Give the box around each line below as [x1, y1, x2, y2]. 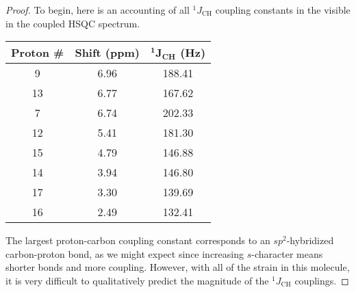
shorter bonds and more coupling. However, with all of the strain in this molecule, [5, 260, 350, 274]
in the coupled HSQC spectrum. [5, 16, 140, 30]
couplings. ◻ [294, 273, 349, 287]
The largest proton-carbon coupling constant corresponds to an [5, 233, 270, 248]
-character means [251, 246, 323, 261]
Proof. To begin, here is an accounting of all [5, 3, 190, 16]
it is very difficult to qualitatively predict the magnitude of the [5, 273, 269, 287]
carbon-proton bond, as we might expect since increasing [5, 246, 244, 261]
